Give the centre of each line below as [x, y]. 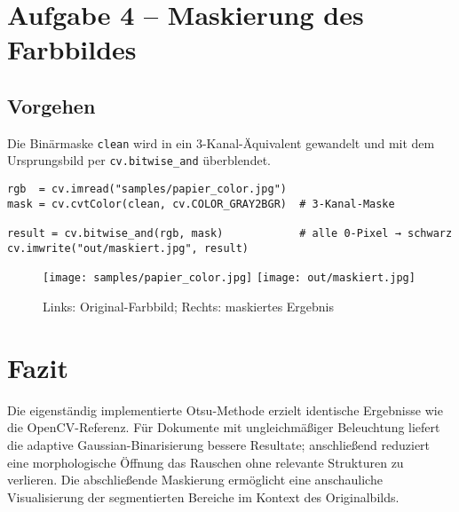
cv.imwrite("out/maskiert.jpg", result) [128, 248]
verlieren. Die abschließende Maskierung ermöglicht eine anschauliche [195, 480]
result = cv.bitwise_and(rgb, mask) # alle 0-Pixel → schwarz [230, 234]
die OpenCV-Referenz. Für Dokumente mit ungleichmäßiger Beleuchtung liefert [224, 427]
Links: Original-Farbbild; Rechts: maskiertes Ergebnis [189, 307]
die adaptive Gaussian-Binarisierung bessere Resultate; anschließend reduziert [219, 444]
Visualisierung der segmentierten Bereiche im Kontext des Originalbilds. [203, 496]
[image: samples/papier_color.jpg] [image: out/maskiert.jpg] [229, 278]
